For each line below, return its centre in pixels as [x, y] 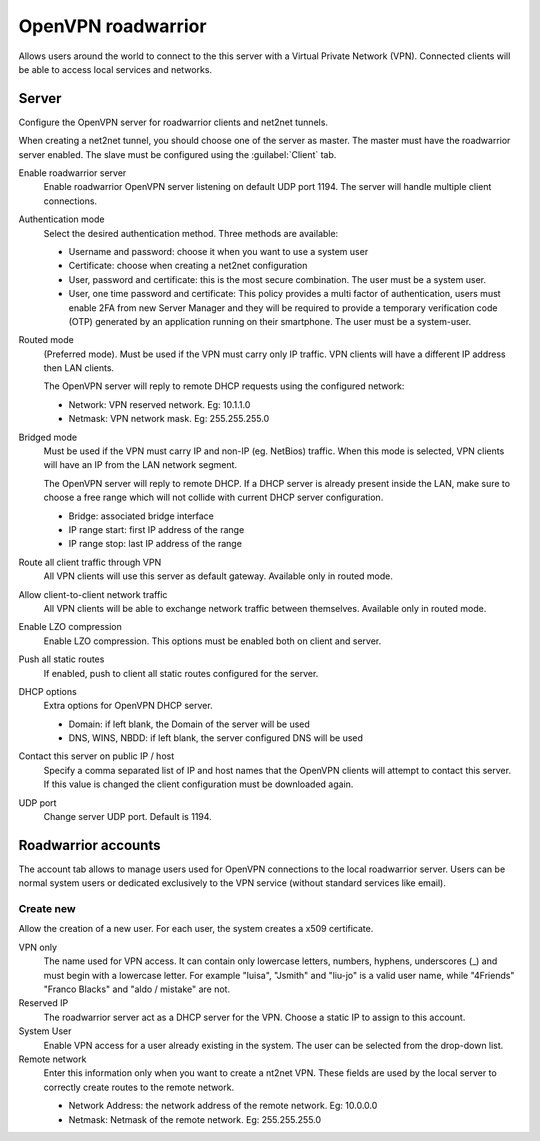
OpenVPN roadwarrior [112, 26]
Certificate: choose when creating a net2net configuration [188, 266]
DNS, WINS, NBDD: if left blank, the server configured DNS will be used [216, 738]
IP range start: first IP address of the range [156, 529]
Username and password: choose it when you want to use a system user [218, 251]
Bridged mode [48, 437]
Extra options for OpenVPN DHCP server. [128, 706]
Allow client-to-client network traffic [93, 594]
